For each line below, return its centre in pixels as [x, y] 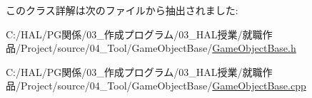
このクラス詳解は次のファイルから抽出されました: [122, 10]
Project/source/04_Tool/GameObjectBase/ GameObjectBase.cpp [163, 86]
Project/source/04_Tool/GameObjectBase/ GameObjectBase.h [158, 48]
